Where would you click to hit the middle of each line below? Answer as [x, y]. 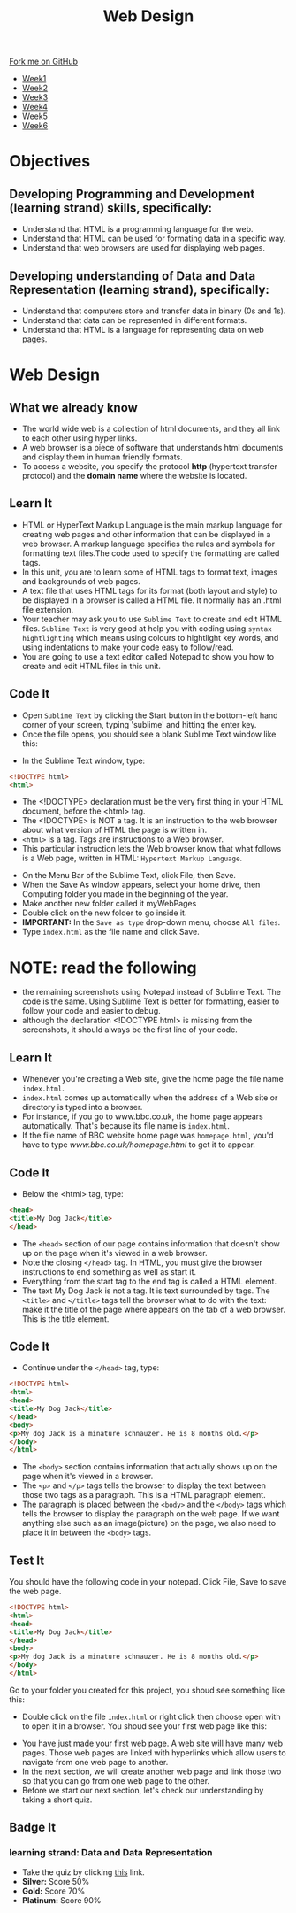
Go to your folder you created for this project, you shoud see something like [147, 1690]
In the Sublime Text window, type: [83, 760]
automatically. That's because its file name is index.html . [125, 1126]
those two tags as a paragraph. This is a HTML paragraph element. [144, 1495]
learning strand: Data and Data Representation [111, 1853]
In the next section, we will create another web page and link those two [152, 1771]
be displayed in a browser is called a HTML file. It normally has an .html [152, 600]
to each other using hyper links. [80, 438]
